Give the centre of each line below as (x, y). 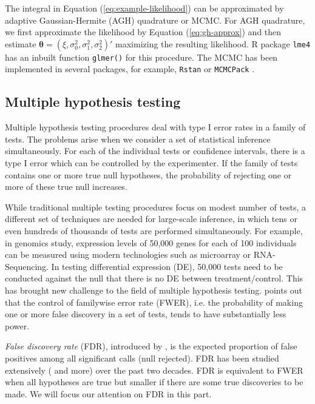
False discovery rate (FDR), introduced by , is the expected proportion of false (151, 346)
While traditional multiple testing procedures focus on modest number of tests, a (156, 207)
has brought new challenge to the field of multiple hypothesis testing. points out (154, 290)
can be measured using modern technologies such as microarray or (128, 254)
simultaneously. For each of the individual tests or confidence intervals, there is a (155, 151)
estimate (21, 43)
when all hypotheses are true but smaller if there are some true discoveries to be (154, 382)
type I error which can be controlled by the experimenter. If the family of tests (151, 163)
